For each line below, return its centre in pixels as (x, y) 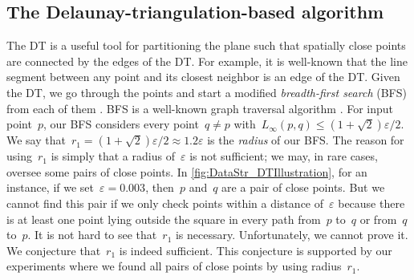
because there (371, 203)
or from (378, 219)
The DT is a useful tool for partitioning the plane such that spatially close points (206, 45)
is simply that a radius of (113, 156)
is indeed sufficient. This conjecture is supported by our (256, 250)
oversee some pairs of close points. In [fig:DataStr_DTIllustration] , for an (187, 171)
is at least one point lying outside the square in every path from (164, 219)
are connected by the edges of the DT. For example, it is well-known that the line (207, 61)
